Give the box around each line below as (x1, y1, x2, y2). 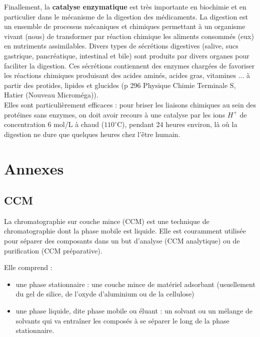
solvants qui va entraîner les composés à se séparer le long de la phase (15, 315, 229, 325)
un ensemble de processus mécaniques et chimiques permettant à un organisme (4, 21, 245, 31)
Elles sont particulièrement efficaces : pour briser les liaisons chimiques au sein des (4, 99, 256, 109)
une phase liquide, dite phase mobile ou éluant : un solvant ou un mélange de (15, 305, 252, 316)
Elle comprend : (4, 262, 52, 272)
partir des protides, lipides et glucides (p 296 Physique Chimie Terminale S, (4, 79, 236, 90)
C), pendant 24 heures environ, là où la (116, 119, 237, 129)
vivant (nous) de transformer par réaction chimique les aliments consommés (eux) (4, 30, 254, 41)
